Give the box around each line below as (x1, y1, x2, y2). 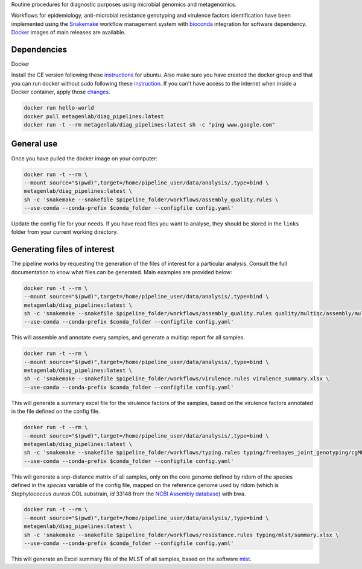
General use (11, 139, 58, 149)
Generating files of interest (11, 244, 115, 254)
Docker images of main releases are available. (11, 29, 126, 36)
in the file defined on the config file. (11, 407, 100, 415)
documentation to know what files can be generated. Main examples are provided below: (11, 268, 232, 275)
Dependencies (11, 44, 68, 54)
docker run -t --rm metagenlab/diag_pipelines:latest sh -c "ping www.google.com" (24, 121, 276, 128)
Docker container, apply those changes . (11, 88, 111, 96)
